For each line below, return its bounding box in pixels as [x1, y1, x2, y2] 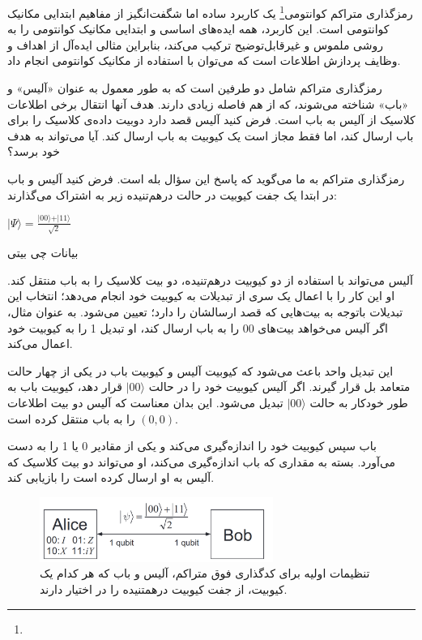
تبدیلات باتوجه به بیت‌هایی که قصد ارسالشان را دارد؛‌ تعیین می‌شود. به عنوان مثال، [7, 303, 403, 320]
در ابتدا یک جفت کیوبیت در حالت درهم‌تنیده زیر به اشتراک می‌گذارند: [7, 186, 337, 203]
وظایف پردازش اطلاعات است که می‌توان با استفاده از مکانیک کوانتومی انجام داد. [7, 52, 401, 69]
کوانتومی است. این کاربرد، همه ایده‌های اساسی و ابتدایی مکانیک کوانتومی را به [7, 20, 390, 37]
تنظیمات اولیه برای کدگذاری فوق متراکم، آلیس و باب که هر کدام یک [40, 565, 370, 582]
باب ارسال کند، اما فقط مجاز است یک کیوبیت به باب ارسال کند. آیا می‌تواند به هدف [7, 127, 414, 144]
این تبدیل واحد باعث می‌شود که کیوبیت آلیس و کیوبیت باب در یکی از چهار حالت [7, 362, 394, 379]
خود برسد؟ [7, 143, 60, 160]
